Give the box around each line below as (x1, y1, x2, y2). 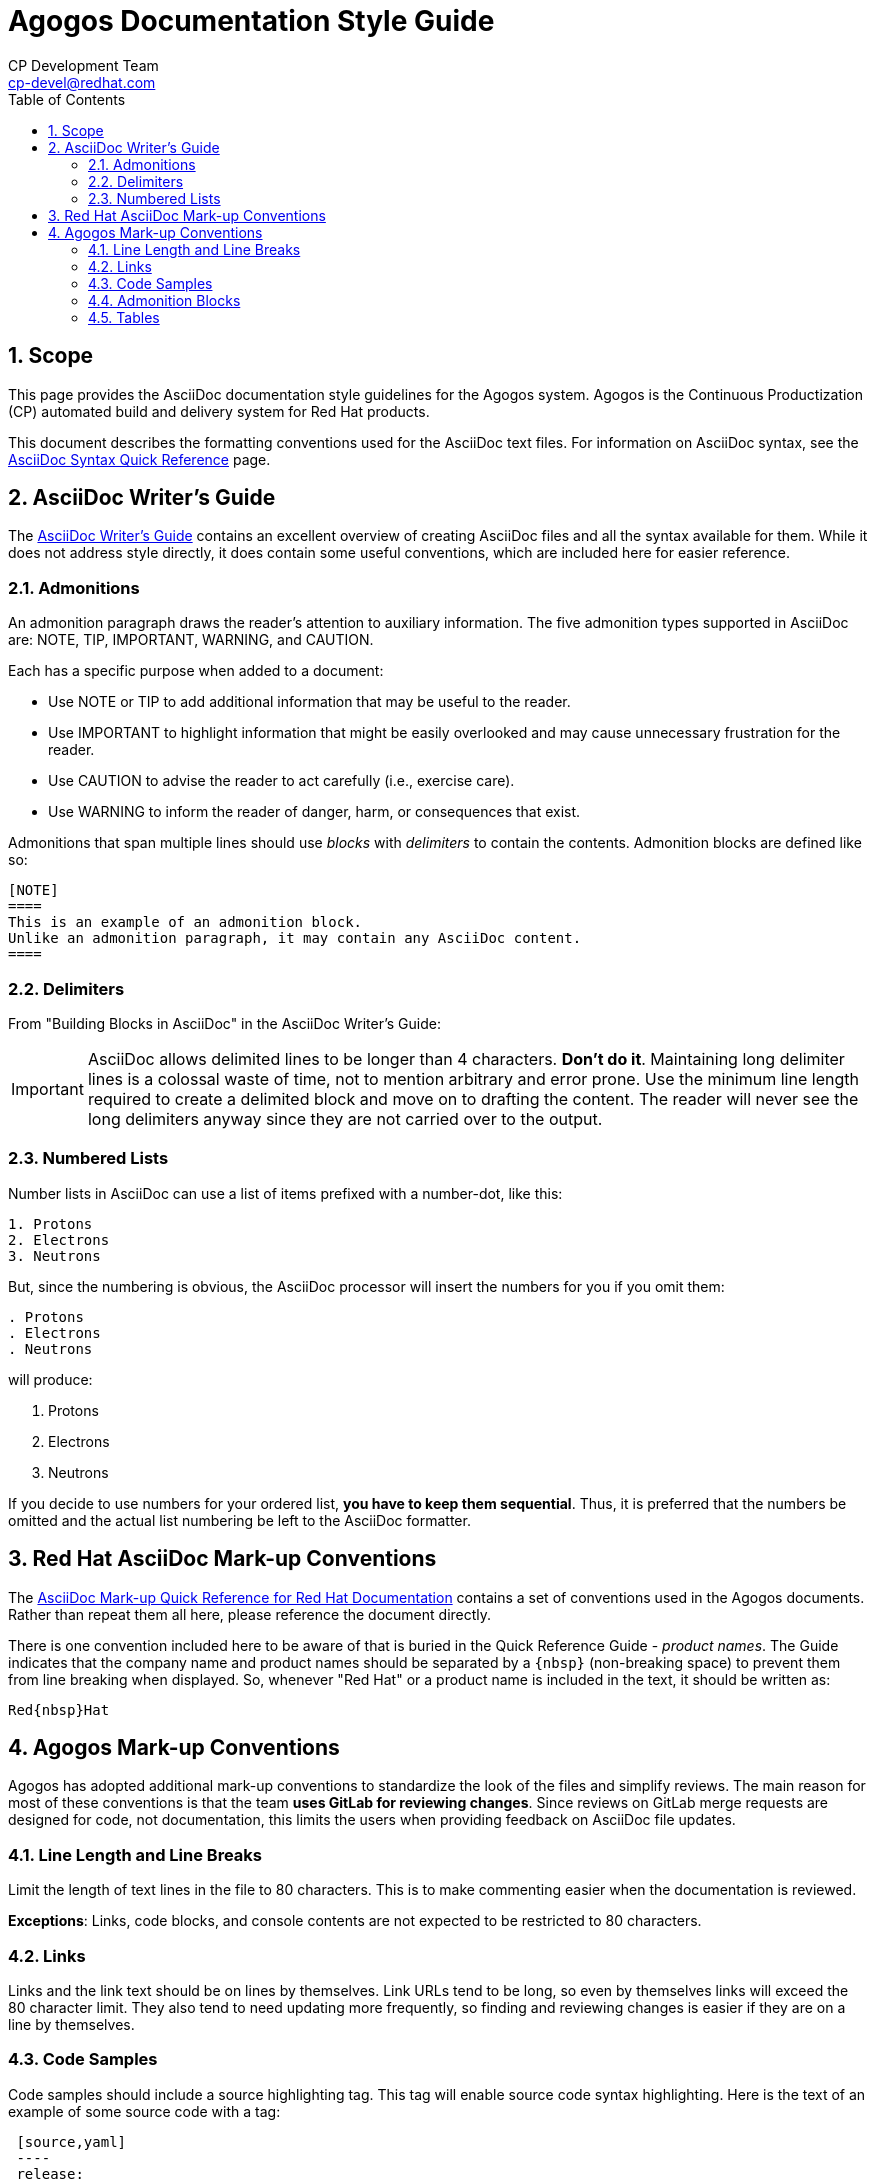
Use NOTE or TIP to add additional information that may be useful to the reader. (48, 693, 571, 711)
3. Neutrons (8, 1247, 101, 1264)
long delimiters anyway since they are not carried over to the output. (87, 1108, 603, 1129)
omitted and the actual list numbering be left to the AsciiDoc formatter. (8, 1511, 471, 1529)
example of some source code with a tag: (8, 2102, 281, 2120)
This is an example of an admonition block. (8, 914, 363, 931)
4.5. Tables (88, 308, 160, 326)
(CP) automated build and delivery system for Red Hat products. (8, 402, 430, 420)
